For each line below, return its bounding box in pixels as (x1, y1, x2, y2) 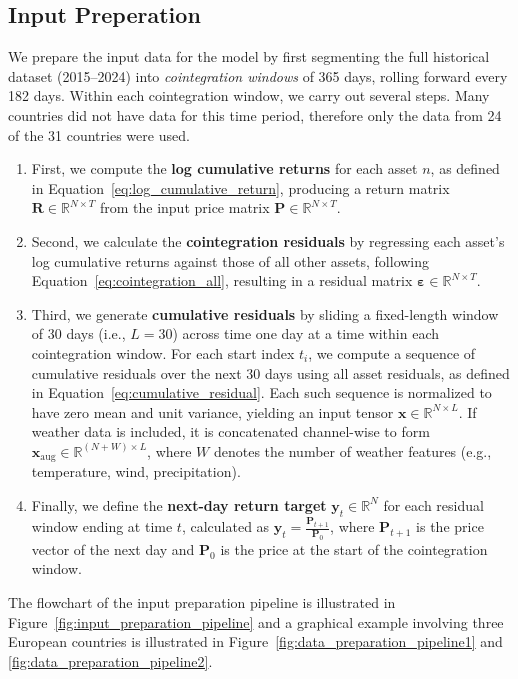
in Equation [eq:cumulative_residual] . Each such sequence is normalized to (31, 382, 492, 403)
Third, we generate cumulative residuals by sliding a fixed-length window (31, 303, 499, 324)
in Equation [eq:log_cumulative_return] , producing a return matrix (31, 177, 450, 198)
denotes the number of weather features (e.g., (213, 440, 492, 461)
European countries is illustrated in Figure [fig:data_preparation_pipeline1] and (8, 631, 503, 652)
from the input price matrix (99, 197, 270, 218)
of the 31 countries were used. (8, 124, 190, 145)
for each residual (383, 494, 484, 515)
